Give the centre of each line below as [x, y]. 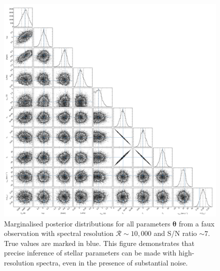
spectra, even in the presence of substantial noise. [112, 262]
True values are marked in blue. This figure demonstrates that [99, 243]
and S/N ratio [175, 233]
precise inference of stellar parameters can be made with [90, 253]
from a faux [196, 223]
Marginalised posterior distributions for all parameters [87, 223]
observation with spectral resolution [59, 233]
